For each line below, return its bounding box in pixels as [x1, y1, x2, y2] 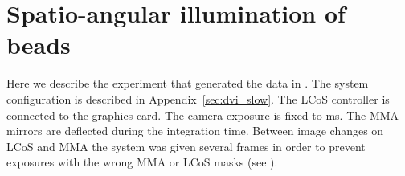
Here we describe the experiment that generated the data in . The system [6, 75, 369, 92]
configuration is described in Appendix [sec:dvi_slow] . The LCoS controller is [6, 90, 390, 107]
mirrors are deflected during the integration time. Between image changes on [6, 122, 384, 139]
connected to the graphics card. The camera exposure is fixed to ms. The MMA [6, 106, 399, 123]
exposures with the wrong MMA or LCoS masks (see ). [6, 153, 278, 170]
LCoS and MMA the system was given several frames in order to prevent [6, 137, 366, 154]
